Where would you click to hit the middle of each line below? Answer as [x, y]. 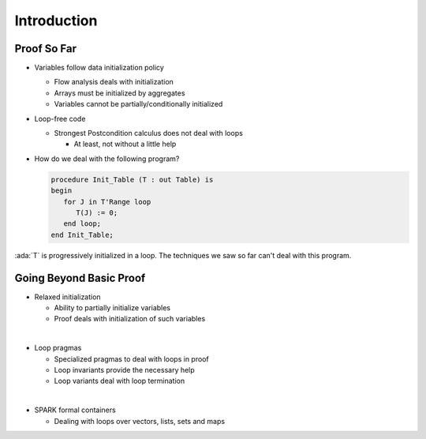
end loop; [82, 224]
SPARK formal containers [75, 410]
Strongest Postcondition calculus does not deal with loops [149, 133]
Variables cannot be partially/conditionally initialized [138, 104]
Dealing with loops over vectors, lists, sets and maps [139, 421]
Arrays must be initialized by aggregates [120, 93]
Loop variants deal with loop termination [120, 381]
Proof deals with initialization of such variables [130, 319]
